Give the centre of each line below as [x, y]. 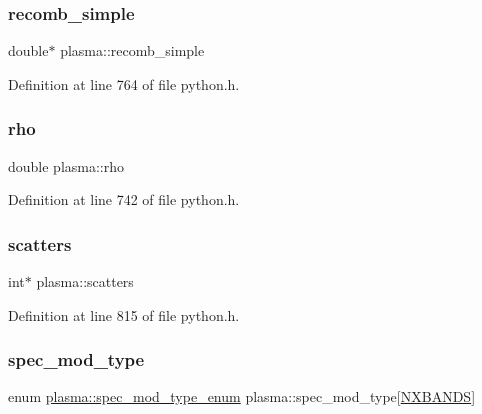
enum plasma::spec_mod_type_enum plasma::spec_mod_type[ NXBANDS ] [242, 396]
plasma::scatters [85, 281]
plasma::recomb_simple [132, 50]
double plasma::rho [66, 165]
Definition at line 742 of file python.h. [124, 199]
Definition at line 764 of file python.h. [124, 83]
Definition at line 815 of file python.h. [124, 314]
